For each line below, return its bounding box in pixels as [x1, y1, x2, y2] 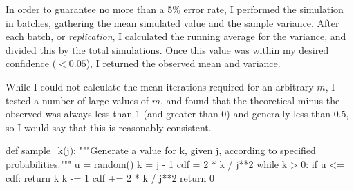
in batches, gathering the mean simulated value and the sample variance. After [6, 15, 339, 30]
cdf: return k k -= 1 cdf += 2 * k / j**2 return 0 [6, 170, 214, 184]
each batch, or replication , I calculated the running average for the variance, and [6, 29, 346, 44]
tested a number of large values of [6, 93, 149, 107]
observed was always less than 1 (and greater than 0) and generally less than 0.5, [6, 106, 349, 121]
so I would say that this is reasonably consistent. [6, 120, 212, 134]
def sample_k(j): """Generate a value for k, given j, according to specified [6, 143, 316, 158]
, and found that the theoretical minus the [160, 93, 340, 107]
